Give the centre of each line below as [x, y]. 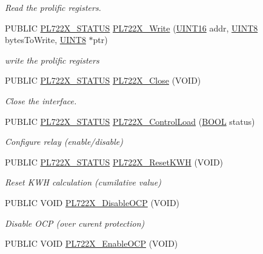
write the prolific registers [52, 60]
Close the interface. [41, 100]
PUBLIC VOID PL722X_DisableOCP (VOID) [92, 202]
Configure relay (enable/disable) [64, 142]
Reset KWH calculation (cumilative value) [83, 182]
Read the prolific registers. [53, 7]
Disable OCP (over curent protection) [75, 223]
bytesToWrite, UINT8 [45, 40]
